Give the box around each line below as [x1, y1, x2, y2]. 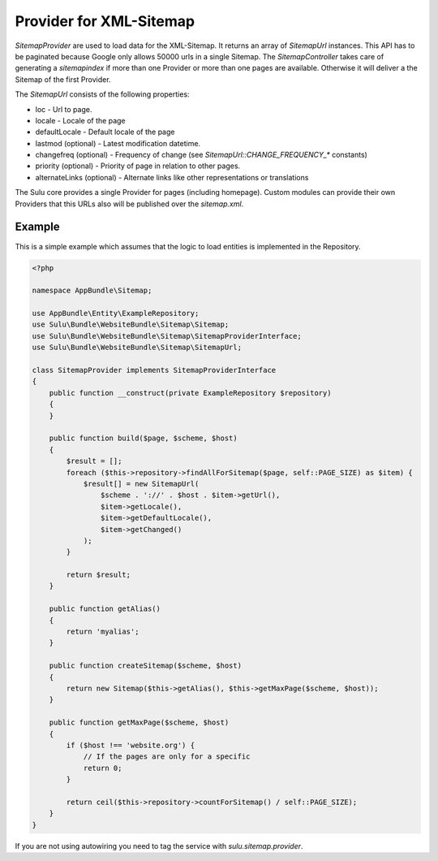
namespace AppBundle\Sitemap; [32, 286, 152, 296]
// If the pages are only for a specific [83, 752, 251, 761]
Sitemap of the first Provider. [15, 74, 111, 84]
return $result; [66, 570, 131, 580]
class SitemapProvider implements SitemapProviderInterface [32, 366, 277, 375]
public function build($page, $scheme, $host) [49, 434, 238, 443]
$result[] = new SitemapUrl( [83, 479, 200, 488]
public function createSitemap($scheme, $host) [49, 661, 243, 670]
